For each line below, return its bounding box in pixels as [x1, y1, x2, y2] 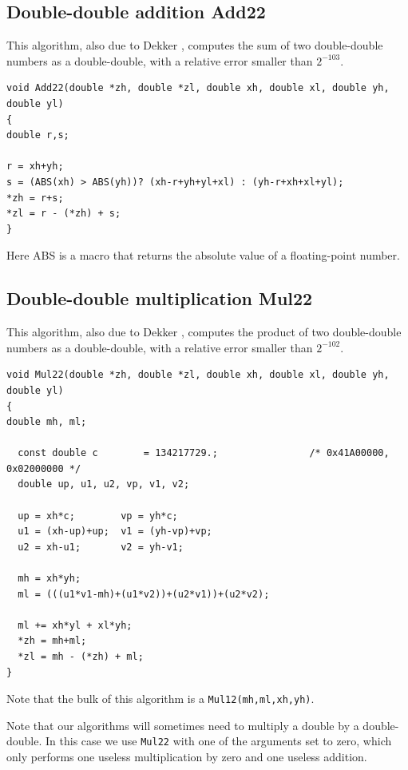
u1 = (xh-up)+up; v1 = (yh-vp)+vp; [18, 526, 212, 538]
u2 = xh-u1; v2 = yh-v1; [18, 541, 184, 553]
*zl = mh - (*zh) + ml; [18, 651, 144, 662]
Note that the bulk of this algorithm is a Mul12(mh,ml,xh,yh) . [6, 690, 315, 707]
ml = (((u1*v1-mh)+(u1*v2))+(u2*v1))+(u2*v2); [18, 588, 270, 600]
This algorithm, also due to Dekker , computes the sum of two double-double [6, 37, 383, 54]
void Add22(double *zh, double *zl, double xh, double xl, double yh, [6, 82, 390, 94]
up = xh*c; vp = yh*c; [18, 510, 178, 522]
